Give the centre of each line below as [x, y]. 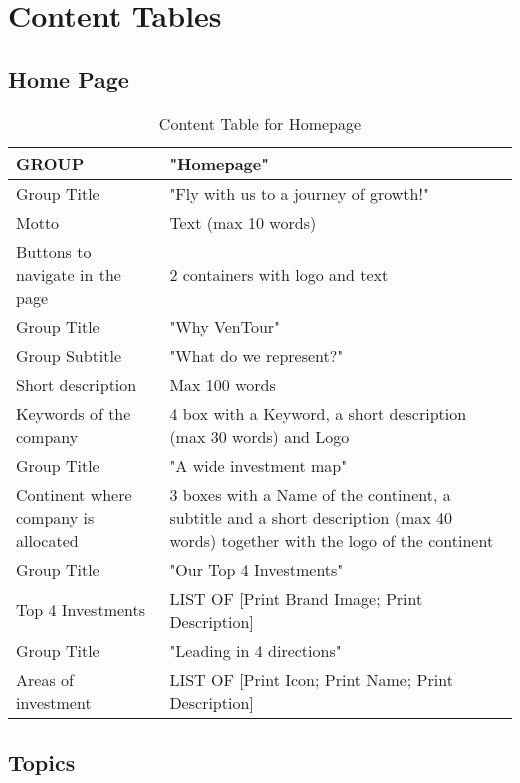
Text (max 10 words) [243, 222]
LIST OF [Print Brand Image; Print [296, 598]
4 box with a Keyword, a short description [318, 413]
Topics [42, 761]
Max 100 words [222, 384]
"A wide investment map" [258, 465]
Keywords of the [73, 413]
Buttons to [54, 251]
